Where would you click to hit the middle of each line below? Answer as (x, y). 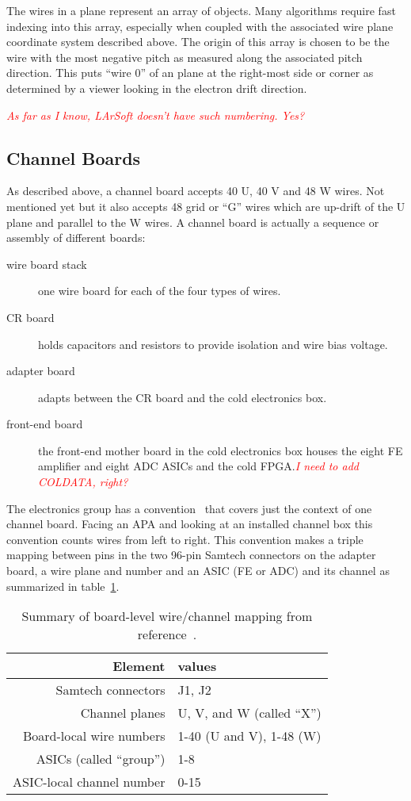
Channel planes (123, 713)
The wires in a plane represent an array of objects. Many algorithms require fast (201, 10)
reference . (167, 634)
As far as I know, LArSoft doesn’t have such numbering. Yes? (156, 115)
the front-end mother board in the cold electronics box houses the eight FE (221, 450)
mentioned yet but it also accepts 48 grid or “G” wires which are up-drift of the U (206, 206)
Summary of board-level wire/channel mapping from (167, 616)
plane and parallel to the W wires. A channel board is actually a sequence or (193, 222)
